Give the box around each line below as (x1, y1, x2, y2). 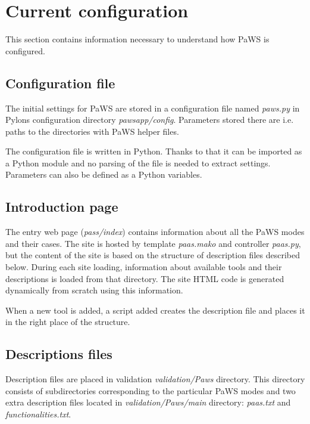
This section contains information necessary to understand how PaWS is (5, 33, 270, 45)
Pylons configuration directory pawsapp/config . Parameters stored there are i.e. (5, 113, 294, 126)
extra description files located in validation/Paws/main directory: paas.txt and (5, 396, 291, 408)
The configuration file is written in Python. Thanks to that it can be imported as (5, 145, 302, 157)
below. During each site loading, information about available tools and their (5, 261, 282, 273)
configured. (5, 44, 45, 57)
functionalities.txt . (5, 408, 71, 420)
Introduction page (5, 197, 118, 216)
